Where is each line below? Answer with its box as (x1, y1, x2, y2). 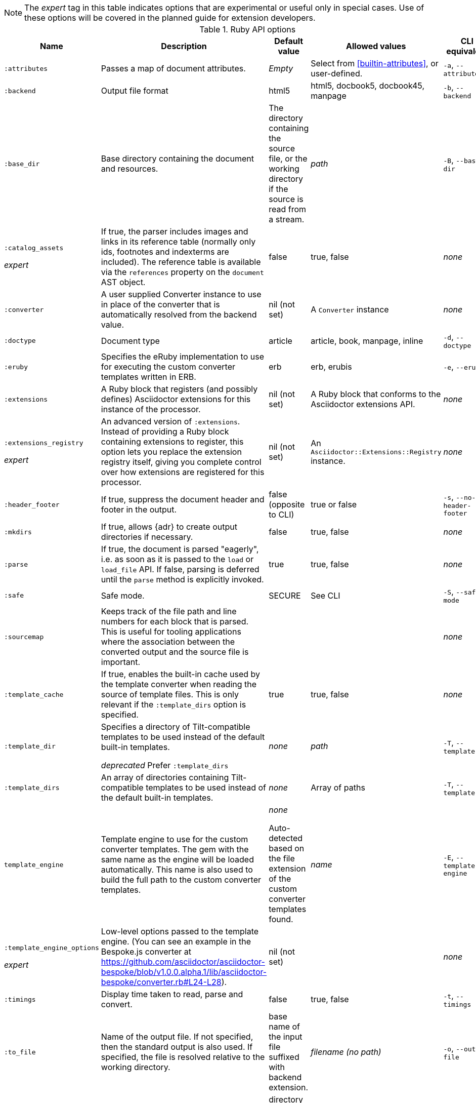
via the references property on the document (101, 267, 264, 277)
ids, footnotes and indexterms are (101, 247, 229, 257)
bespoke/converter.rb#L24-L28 (101, 977, 222, 987)
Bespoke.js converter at (101, 947, 192, 957)
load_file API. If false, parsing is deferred (101, 564, 259, 574)
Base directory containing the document (101, 153, 254, 164)
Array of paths (311, 782, 365, 793)
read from (269, 204, 307, 214)
